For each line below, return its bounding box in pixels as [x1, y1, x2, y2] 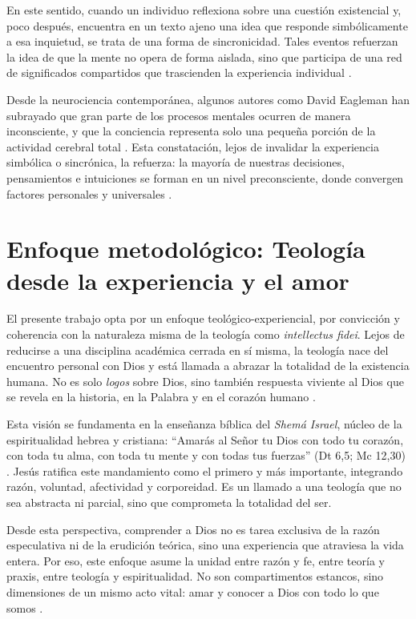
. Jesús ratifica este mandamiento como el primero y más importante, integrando [6, 462, 403, 479]
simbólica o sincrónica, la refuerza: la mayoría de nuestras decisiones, [6, 154, 345, 171]
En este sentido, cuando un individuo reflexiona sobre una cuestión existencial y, [6, 2, 402, 18]
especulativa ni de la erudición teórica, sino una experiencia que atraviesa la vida [6, 537, 404, 553]
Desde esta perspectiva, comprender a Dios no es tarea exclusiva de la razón [6, 521, 380, 537]
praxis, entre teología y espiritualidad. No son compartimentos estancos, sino [6, 568, 384, 585]
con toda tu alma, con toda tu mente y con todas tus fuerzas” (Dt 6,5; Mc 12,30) [6, 447, 406, 464]
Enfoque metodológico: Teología [6, 232, 366, 265]
